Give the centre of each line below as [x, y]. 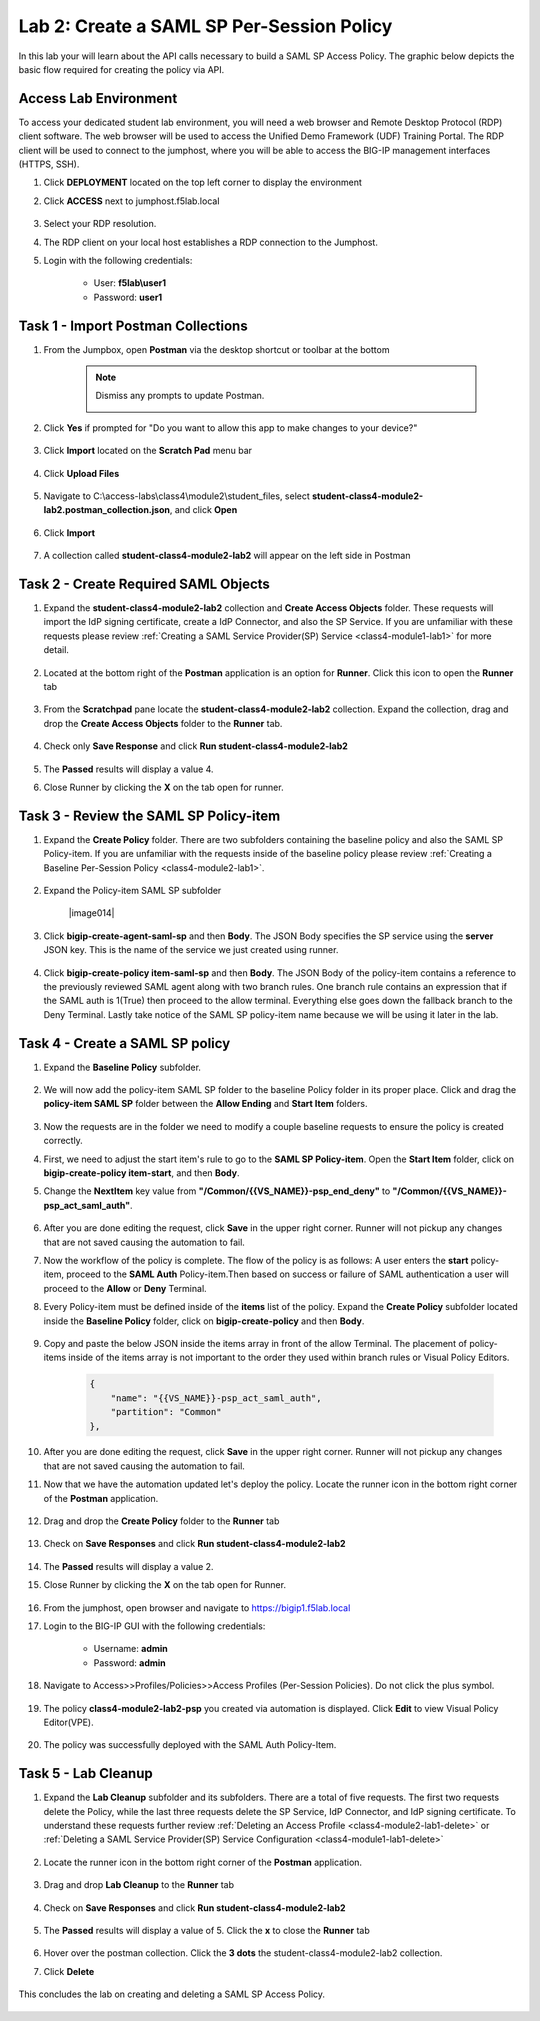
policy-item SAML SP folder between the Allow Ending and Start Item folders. [205, 1104]
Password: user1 [128, 297]
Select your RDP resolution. [100, 224]
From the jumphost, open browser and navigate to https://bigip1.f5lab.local [197, 1607]
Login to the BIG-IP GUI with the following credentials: [154, 1626]
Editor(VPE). [68, 1722]
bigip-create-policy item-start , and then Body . [141, 1173]
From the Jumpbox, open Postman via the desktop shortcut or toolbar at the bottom [216, 349]
